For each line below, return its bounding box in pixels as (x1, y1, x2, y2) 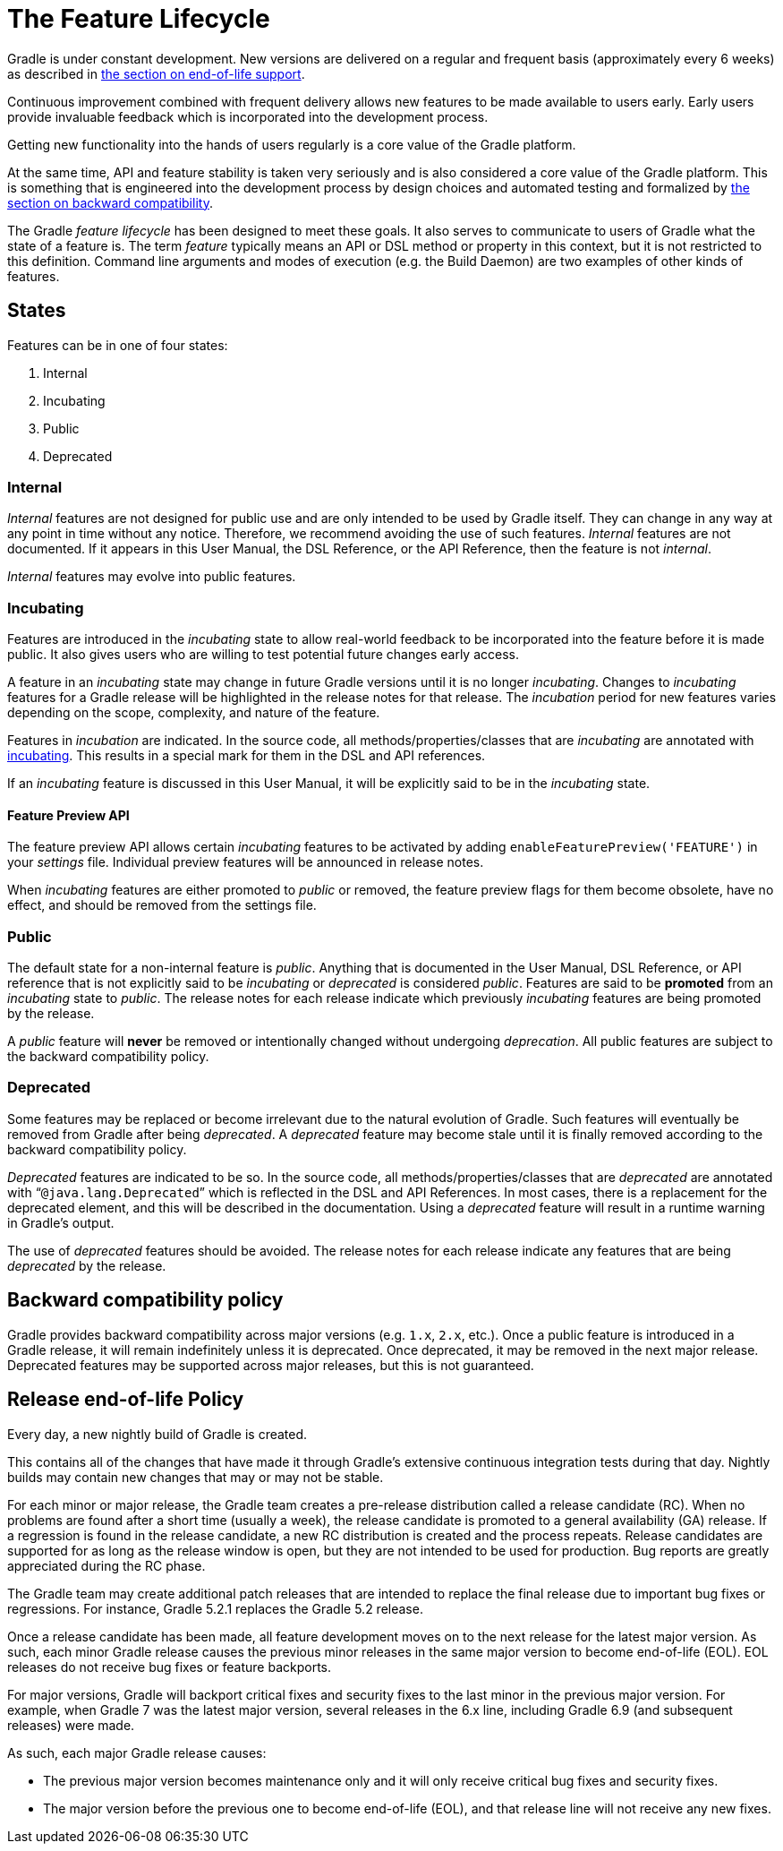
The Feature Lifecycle (7, 4, 270, 34)
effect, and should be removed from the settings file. (7, 897, 317, 913)
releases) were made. (7, 1717, 135, 1733)
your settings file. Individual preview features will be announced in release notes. (7, 854, 484, 870)
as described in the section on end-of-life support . (7, 65, 305, 81)
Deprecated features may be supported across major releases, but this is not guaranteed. (7, 1357, 534, 1373)
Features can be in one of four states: (7, 337, 228, 353)
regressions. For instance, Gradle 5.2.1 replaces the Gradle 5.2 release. (7, 1600, 423, 1616)
